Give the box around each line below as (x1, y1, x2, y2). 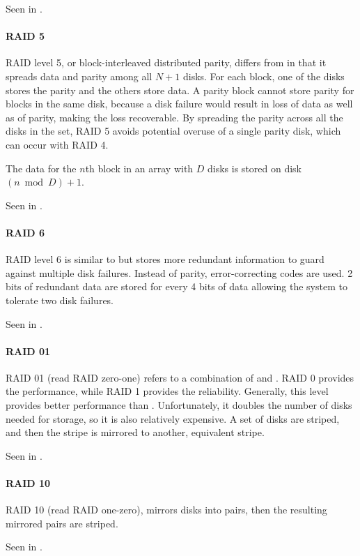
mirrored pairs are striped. (6, 516, 118, 530)
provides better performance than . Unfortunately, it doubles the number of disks (6, 398, 352, 412)
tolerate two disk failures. (6, 292, 114, 307)
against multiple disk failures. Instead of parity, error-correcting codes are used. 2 (6, 265, 353, 280)
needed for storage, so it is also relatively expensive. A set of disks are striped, (6, 411, 340, 426)
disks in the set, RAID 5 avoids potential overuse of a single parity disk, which (6, 123, 341, 138)
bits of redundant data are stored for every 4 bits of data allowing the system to (6, 279, 347, 294)
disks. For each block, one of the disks (182, 68, 345, 83)
